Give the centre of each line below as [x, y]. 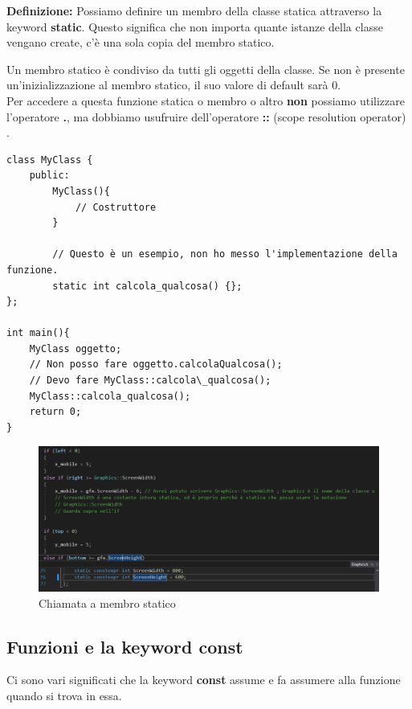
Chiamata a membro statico [107, 602]
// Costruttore [116, 207]
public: [49, 176]
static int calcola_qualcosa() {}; [147, 286]
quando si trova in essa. [64, 695]
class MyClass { [50, 160]
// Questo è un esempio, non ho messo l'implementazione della [225, 254]
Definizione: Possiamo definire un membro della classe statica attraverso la [194, 10]
